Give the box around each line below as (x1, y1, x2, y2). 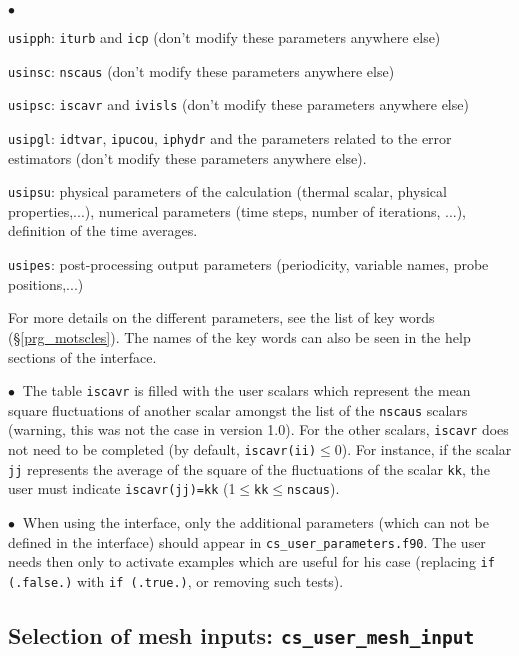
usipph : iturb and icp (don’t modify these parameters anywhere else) (8, 27, 441, 47)
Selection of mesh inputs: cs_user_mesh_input (8, 619, 475, 650)
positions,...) (8, 273, 84, 294)
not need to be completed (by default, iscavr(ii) (8, 439, 317, 460)
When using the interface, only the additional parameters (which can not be (22, 512, 489, 533)
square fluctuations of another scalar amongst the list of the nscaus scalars (8, 399, 468, 420)
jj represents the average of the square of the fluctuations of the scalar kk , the (8, 458, 490, 479)
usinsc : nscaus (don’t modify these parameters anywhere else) (8, 60, 395, 81)
